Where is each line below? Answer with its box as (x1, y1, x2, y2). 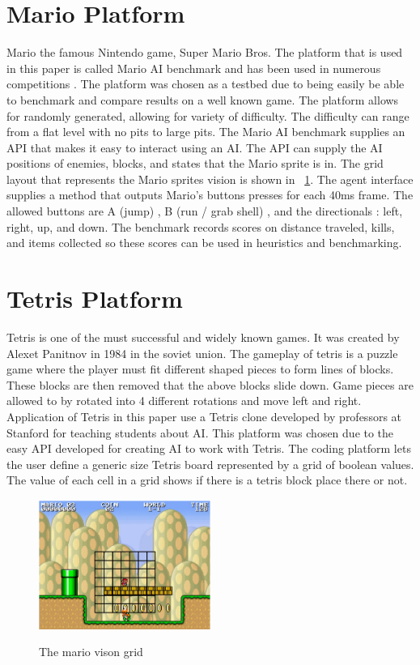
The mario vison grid (39, 643, 143, 660)
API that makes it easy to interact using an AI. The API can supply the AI (6, 139, 383, 156)
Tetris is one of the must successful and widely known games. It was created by (6, 328, 400, 345)
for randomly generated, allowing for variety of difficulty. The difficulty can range (6, 107, 409, 124)
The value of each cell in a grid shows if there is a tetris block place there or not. (6, 471, 408, 488)
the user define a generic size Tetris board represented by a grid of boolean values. (6, 455, 414, 472)
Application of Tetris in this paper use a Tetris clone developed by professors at (6, 407, 402, 424)
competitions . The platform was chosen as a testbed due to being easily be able (6, 75, 405, 92)
